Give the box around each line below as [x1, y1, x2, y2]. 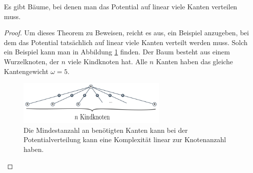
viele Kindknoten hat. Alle [68, 56, 148, 66]
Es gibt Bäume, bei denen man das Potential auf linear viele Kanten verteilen [4, 1, 237, 11]
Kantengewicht [4, 66, 49, 76]
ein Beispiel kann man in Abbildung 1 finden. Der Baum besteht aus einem [4, 47, 230, 57]
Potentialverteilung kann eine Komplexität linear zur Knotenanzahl [24, 134, 226, 145]
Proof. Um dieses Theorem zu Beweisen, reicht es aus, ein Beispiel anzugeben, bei [4, 27, 249, 38]
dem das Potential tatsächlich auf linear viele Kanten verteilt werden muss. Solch [4, 37, 248, 47]
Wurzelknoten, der [4, 56, 59, 66]
